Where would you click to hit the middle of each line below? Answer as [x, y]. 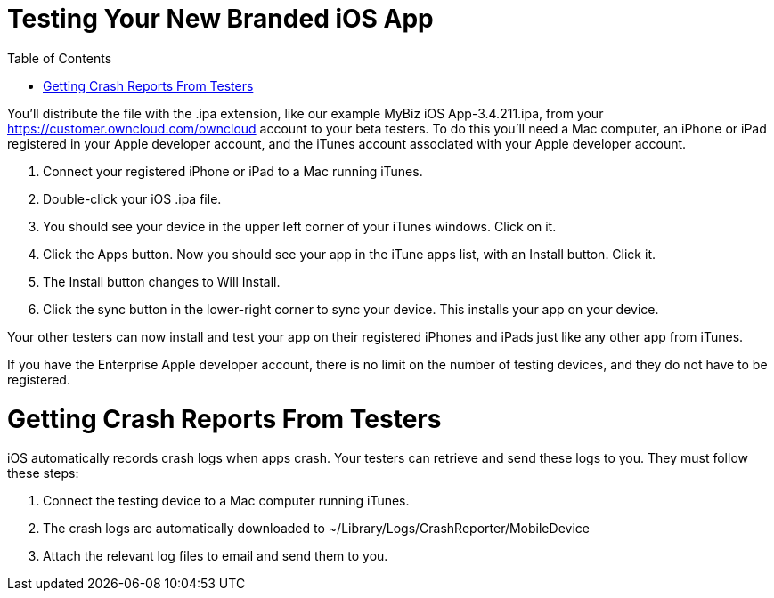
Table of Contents [60, 58]
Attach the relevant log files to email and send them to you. [216, 556]
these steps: [43, 473]
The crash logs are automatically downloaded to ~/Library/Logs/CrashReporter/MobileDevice [316, 529]
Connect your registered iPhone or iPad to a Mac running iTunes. [233, 171]
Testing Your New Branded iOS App [220, 19]
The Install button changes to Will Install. [162, 281]
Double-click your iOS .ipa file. [132, 198]
